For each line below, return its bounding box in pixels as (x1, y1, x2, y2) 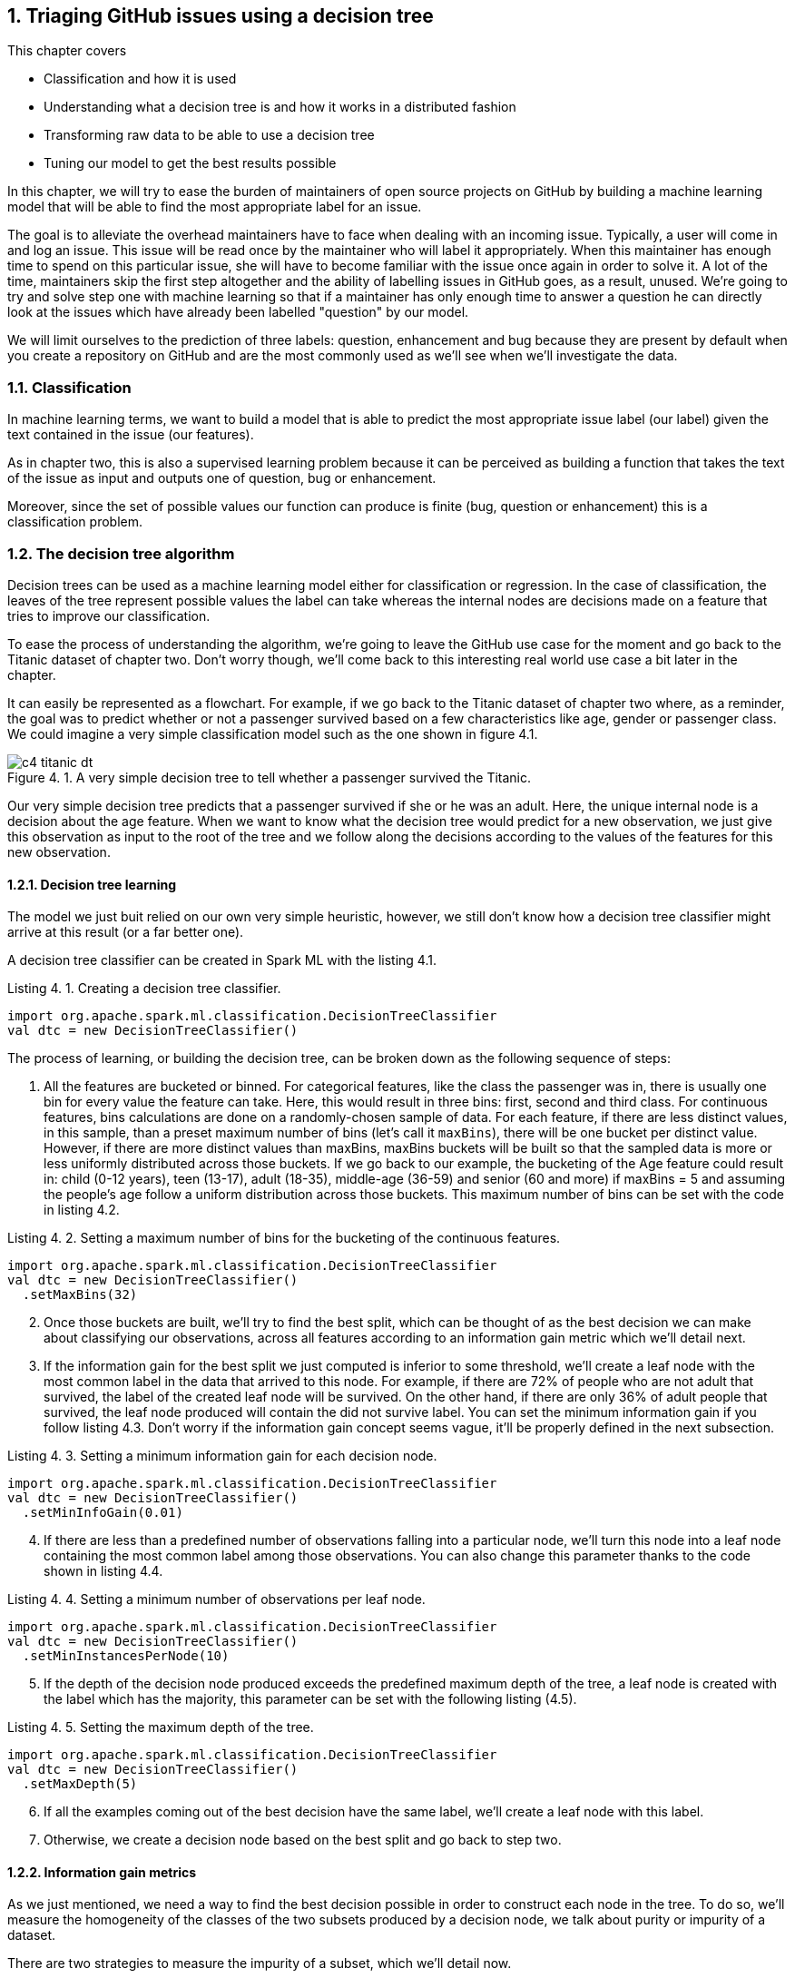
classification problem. (7, 514, 142, 530)
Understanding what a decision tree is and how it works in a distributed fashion (44, 99, 516, 115)
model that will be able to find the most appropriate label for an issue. (7, 199, 422, 215)
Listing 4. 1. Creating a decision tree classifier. (7, 980, 281, 997)
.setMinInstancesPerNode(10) (22, 1648, 230, 1664)
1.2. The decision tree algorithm (7, 544, 235, 563)
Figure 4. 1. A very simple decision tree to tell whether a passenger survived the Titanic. (7, 769, 532, 785)
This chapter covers (7, 43, 127, 59)
